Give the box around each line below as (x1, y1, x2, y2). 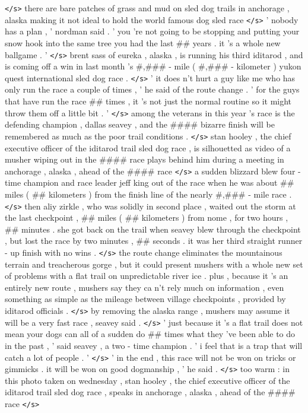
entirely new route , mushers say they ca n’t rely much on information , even (5, 281, 284, 293)
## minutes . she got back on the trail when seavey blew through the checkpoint (5, 223, 301, 235)
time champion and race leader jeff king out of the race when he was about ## (5, 176, 294, 189)
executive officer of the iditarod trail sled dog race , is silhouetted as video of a (5, 141, 291, 154)
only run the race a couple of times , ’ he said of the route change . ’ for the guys (5, 83, 300, 96)
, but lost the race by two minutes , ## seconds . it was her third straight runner (5, 234, 303, 247)
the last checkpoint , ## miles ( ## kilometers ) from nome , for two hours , (5, 211, 288, 224)
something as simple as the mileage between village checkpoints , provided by (5, 293, 286, 305)
